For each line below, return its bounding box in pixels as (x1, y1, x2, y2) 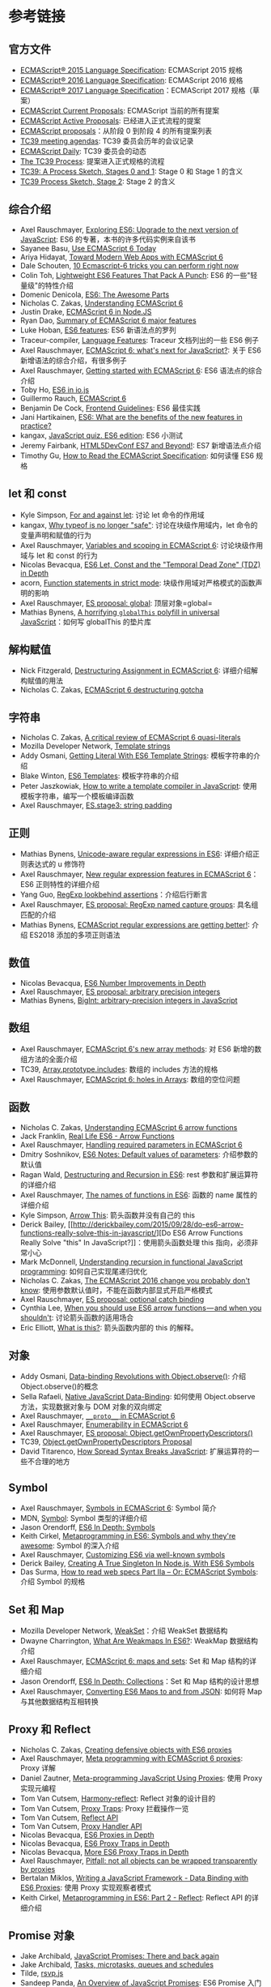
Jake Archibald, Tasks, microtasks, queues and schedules (19, 1959, 214, 1969)
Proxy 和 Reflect (8, 1723, 91, 1736)
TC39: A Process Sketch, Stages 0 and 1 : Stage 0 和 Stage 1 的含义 (19, 167, 243, 176)
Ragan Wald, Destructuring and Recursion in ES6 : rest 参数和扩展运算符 (19, 1169, 259, 1180)
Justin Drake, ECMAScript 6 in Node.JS (19, 306, 152, 316)
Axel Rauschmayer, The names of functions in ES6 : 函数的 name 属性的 (19, 1189, 257, 1200)
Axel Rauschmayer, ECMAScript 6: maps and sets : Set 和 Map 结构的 (19, 1655, 250, 1666)
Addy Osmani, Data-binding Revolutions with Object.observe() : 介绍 (19, 1372, 247, 1381)
